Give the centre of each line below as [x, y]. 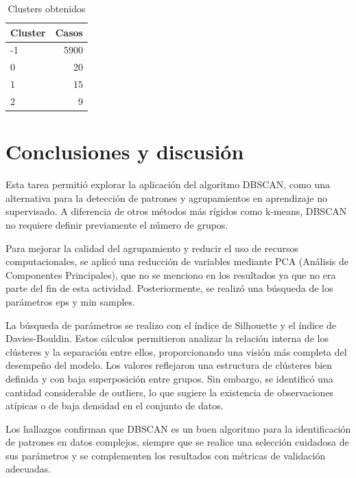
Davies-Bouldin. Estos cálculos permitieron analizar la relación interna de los [167, 338]
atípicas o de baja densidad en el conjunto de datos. [115, 406]
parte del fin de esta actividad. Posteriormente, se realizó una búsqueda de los [169, 288]
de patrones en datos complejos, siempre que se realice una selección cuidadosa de [177, 442]
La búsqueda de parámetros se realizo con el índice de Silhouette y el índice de [171, 325]
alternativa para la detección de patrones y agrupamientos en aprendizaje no [166, 197]
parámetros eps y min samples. [70, 301]
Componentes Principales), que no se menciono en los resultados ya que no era [171, 274]
